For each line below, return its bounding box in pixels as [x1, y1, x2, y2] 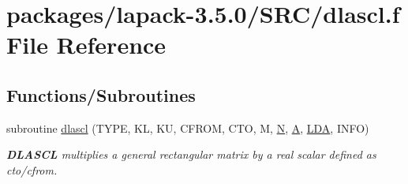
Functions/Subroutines [6, 82, 196, 107]
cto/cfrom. [6, 161, 58, 178]
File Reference [6, 28, 167, 61]
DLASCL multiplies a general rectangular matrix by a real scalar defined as [6, 146, 376, 163]
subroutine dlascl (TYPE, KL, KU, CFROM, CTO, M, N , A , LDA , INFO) [6, 119, 369, 136]
